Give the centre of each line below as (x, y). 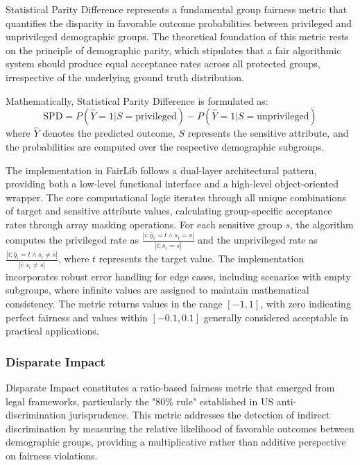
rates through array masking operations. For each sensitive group (144, 224)
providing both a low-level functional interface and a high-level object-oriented (172, 184)
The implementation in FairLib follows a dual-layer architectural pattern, (161, 170)
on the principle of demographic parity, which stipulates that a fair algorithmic (173, 50)
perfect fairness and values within (77, 317)
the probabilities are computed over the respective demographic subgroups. (165, 146)
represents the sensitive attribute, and (268, 133)
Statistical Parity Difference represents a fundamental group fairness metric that (177, 9)
